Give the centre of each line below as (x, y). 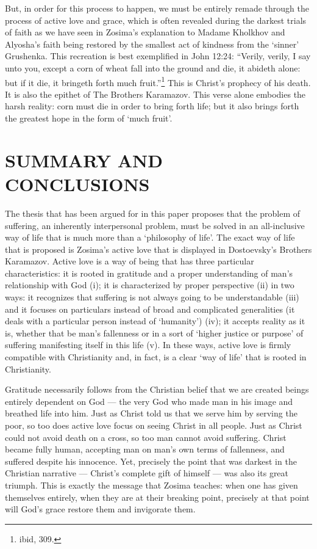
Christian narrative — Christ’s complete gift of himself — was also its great (147, 473)
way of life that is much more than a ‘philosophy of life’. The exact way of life (150, 237)
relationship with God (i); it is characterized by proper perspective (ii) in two (150, 285)
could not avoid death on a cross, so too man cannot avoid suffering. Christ (146, 437)
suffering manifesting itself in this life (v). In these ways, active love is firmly (148, 345)
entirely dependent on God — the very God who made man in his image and (149, 401)
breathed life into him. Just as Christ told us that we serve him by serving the (151, 413)
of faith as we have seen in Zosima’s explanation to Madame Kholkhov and (145, 32)
